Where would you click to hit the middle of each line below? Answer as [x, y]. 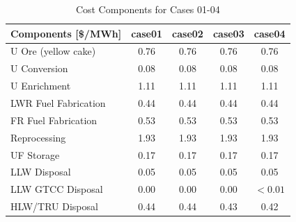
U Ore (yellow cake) [53, 51]
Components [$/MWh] [66, 33]
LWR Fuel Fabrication [58, 102]
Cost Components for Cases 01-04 [148, 9]
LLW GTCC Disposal [57, 189]
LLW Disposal [41, 172]
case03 [228, 33]
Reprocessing [38, 137]
